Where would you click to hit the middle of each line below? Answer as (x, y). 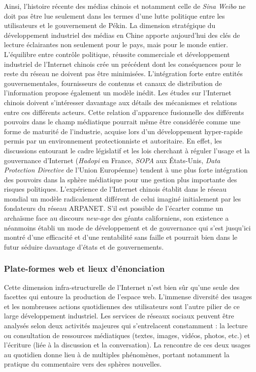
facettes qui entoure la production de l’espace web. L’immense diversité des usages (128, 297)
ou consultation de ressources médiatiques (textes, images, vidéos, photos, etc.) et (127, 335)
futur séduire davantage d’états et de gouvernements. (84, 246)
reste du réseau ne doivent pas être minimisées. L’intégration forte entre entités (124, 73)
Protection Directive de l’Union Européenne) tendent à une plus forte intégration (126, 170)
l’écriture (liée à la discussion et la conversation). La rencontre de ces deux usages (127, 345)
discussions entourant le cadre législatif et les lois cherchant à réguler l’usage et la (127, 150)
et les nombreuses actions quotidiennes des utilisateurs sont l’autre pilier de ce (122, 306)
